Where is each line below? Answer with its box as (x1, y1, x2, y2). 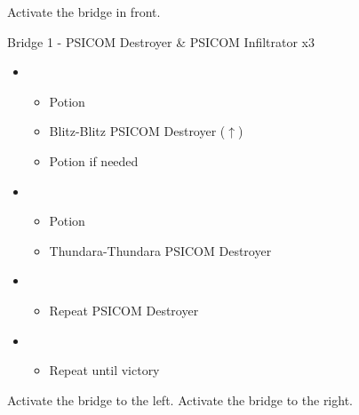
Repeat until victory (49, 361, 160, 379)
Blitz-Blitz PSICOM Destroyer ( (49, 122, 226, 140)
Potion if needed (49, 151, 139, 170)
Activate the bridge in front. (7, 3, 161, 20)
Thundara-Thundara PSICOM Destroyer (49, 241, 272, 259)
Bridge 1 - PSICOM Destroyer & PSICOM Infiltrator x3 (7, 32, 315, 51)
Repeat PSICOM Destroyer (49, 300, 199, 319)
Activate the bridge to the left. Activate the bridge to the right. (7, 390, 353, 409)
